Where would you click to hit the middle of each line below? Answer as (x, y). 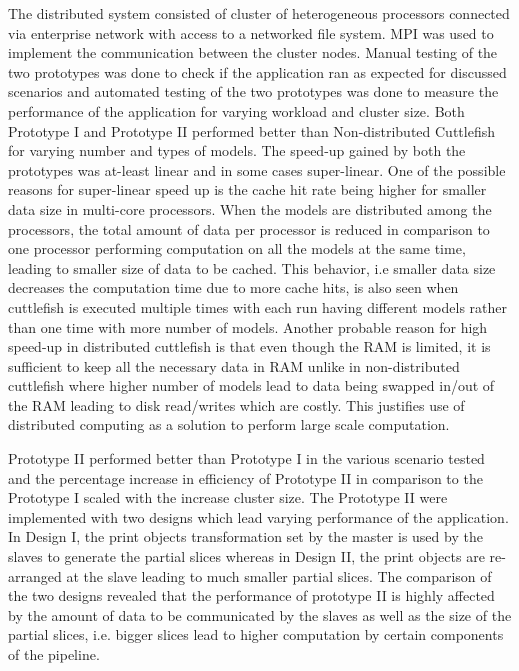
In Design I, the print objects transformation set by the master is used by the (245, 536)
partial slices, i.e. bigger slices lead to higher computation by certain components (256, 634)
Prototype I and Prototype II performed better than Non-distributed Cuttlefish (251, 130)
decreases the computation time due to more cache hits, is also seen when (233, 287)
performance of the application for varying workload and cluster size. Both (236, 110)
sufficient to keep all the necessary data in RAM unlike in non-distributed (234, 365)
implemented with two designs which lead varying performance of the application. (258, 516)
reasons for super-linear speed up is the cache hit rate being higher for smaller (247, 189)
